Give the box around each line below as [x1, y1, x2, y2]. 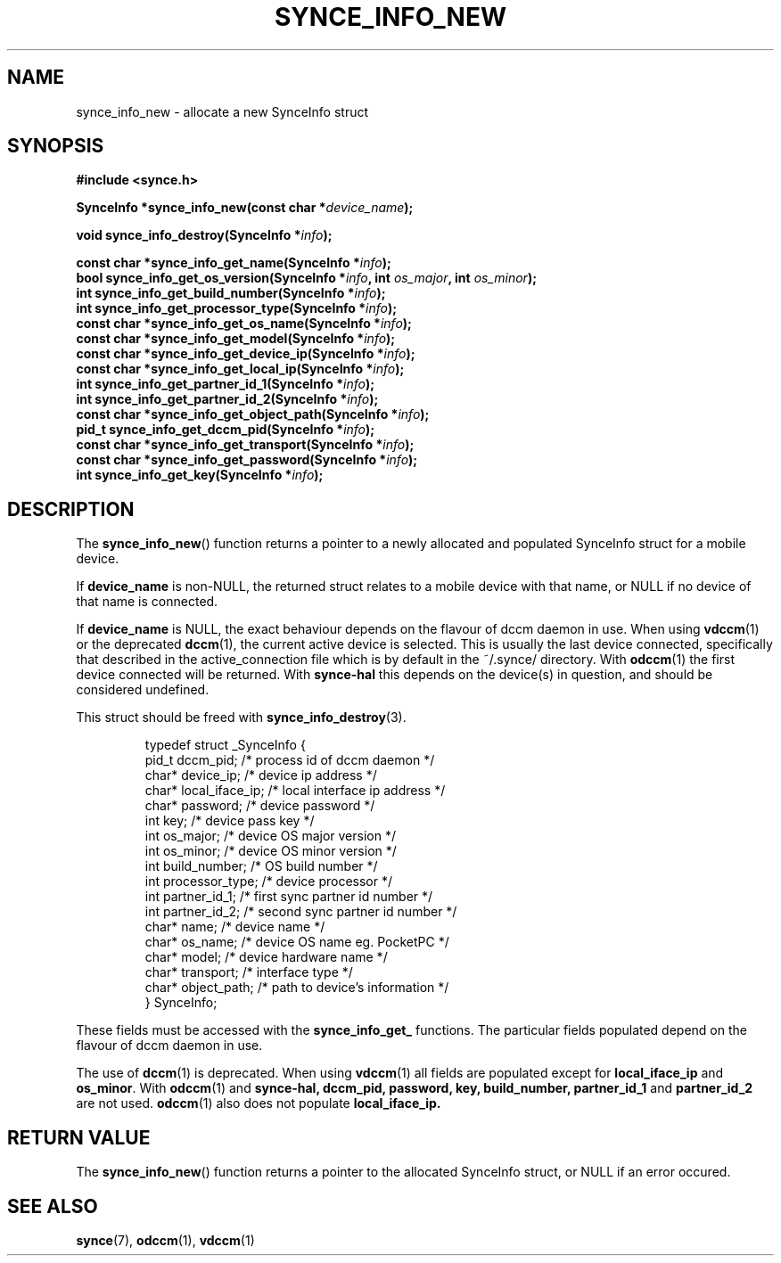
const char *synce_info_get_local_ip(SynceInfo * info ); [76, 361, 405, 377]
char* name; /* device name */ [144, 919, 325, 935]
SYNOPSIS [7, 135, 104, 158]
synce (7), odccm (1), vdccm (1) [76, 1232, 255, 1248]
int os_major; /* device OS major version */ [144, 828, 396, 844]
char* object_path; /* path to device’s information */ [144, 980, 449, 996]
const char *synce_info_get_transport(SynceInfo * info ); [76, 437, 415, 453]
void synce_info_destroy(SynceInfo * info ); [76, 227, 333, 243]
